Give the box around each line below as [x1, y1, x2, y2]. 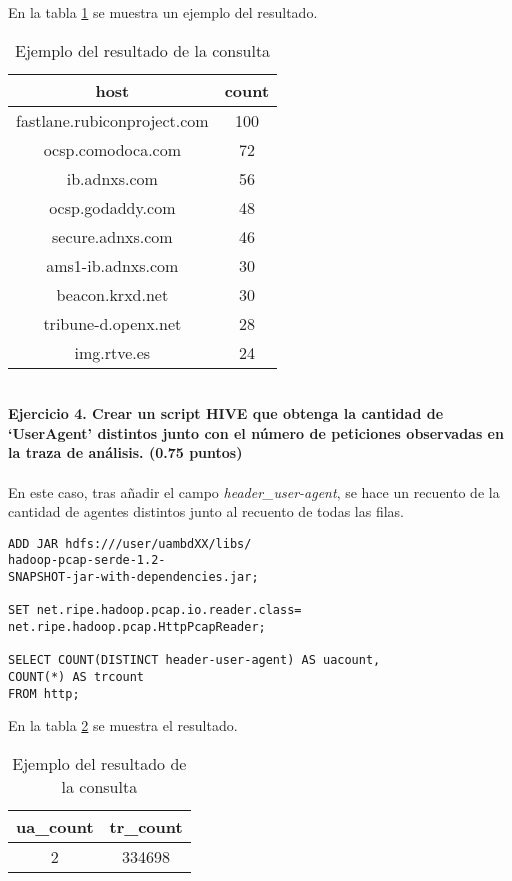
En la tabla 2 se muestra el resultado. [8, 715, 238, 736]
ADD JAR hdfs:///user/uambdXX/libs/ [8, 536, 252, 551]
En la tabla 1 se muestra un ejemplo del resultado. [8, 2, 318, 22]
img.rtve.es [74, 340, 151, 364]
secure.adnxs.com [52, 224, 173, 248]
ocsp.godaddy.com [49, 195, 176, 219]
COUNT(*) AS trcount [8, 670, 145, 684]
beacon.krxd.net [56, 282, 169, 306]
